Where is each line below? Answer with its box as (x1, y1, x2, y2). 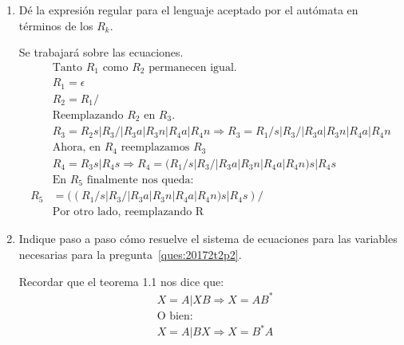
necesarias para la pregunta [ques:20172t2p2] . (18, 245, 242, 262)
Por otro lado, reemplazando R (52, 206, 204, 218)
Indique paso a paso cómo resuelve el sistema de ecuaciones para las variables (18, 230, 398, 247)
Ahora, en (52, 142, 101, 154)
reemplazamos (121, 142, 190, 154)
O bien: (156, 310, 193, 322)
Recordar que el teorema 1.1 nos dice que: (18, 272, 224, 289)
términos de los (18, 17, 93, 33)
